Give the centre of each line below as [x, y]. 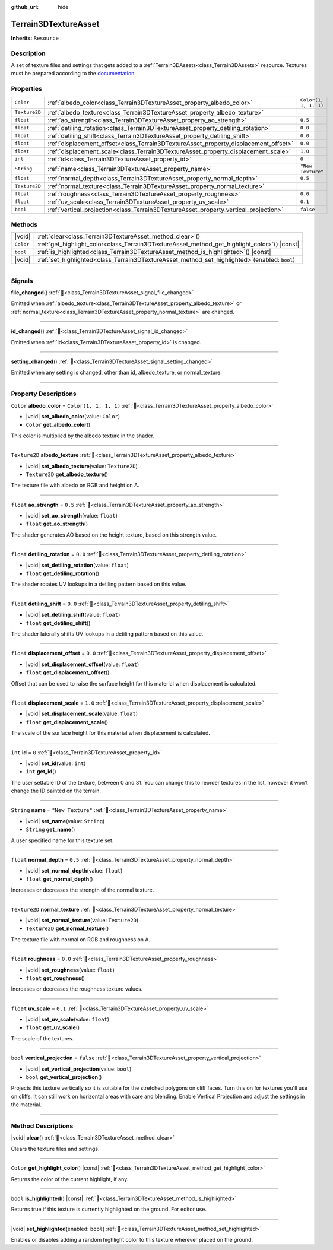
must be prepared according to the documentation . [74, 74]
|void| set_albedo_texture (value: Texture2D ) [82, 466]
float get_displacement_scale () [67, 722]
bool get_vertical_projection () [64, 1077]
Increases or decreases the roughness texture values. [77, 989]
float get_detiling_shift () [58, 623]
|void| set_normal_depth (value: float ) [74, 871]
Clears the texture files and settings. [56, 1149]
